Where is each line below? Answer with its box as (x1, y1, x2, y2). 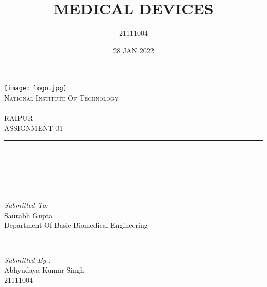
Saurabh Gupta (4, 209, 53, 220)
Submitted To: (4, 200, 48, 211)
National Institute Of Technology (4, 92, 119, 103)
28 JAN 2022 (113, 45, 154, 55)
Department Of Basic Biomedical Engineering (4, 220, 148, 231)
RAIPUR (4, 112, 33, 123)
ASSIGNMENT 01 (4, 122, 63, 133)
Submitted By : (4, 254, 51, 265)
